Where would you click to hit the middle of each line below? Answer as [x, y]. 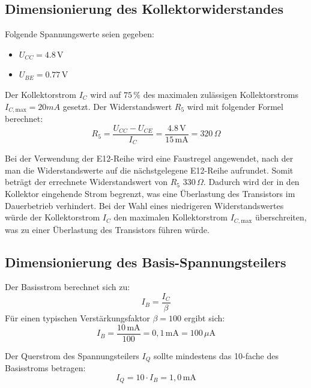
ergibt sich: [204, 318]
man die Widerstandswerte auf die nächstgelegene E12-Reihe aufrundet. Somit [149, 170]
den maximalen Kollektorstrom [171, 217]
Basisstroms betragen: [45, 368]
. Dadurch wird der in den [251, 182]
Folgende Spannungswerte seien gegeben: [80, 34]
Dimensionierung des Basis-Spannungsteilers [146, 262]
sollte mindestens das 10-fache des [216, 355]
